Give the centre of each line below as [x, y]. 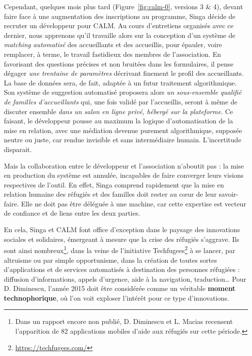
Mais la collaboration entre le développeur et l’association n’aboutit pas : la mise [124, 165]
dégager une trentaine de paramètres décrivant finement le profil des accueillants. [124, 73]
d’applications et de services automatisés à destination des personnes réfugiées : [122, 269]
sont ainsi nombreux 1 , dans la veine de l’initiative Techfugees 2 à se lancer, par [120, 249]
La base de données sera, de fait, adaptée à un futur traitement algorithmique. [120, 82]
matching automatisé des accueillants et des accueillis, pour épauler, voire [113, 44]
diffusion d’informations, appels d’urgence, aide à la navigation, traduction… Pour [125, 279]
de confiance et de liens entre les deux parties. [72, 213]
